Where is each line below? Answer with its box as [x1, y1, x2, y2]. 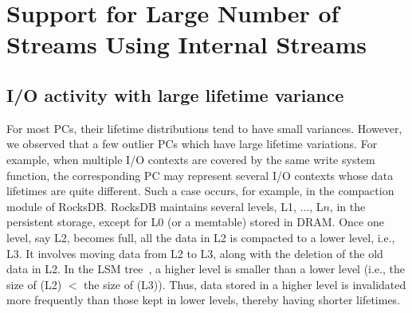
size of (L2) [6, 276, 62, 292]
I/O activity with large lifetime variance [6, 82, 344, 107]
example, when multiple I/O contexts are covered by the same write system [6, 151, 375, 167]
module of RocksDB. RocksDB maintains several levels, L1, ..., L [6, 198, 324, 214]
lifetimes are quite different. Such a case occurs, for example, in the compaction [6, 182, 394, 199]
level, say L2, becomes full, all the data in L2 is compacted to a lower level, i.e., [6, 229, 395, 245]
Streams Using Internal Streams [6, 28, 367, 61]
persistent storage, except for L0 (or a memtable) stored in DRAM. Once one [6, 213, 384, 230]
